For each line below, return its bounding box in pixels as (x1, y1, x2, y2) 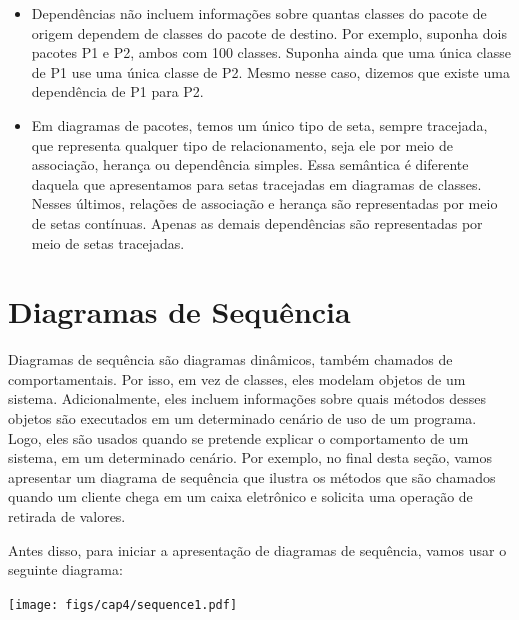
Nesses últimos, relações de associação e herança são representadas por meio (31, 193, 498, 214)
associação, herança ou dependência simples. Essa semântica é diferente (31, 154, 469, 175)
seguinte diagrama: (8, 559, 123, 580)
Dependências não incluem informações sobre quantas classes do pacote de (31, 3, 487, 23)
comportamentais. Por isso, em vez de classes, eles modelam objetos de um (8, 368, 466, 389)
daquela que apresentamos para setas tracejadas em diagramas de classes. (31, 173, 482, 194)
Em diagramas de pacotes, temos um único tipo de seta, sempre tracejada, (31, 114, 488, 135)
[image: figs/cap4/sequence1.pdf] (8, 597, 238, 612)
